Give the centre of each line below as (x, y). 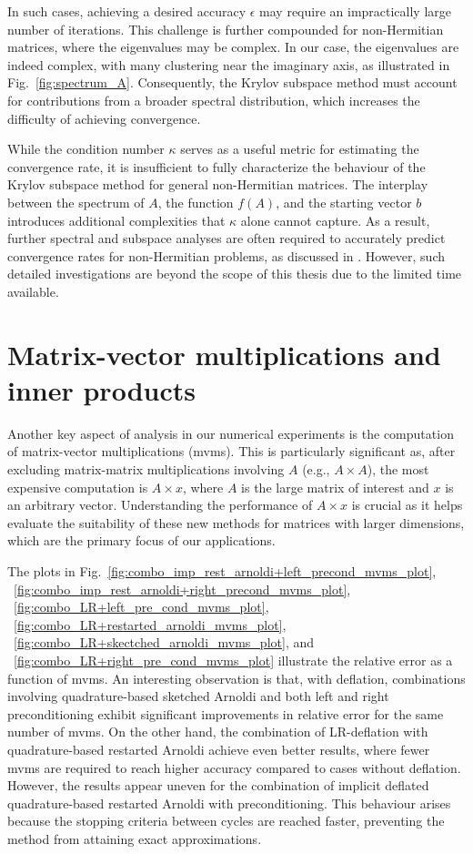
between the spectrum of (76, 202)
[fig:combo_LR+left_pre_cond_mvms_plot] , (141, 607)
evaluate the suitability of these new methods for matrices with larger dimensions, (236, 522)
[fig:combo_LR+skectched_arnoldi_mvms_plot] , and (164, 642)
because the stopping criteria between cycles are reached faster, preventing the (226, 821)
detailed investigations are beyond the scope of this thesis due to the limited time (235, 274)
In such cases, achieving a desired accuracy (127, 11)
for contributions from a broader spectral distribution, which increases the (214, 100)
